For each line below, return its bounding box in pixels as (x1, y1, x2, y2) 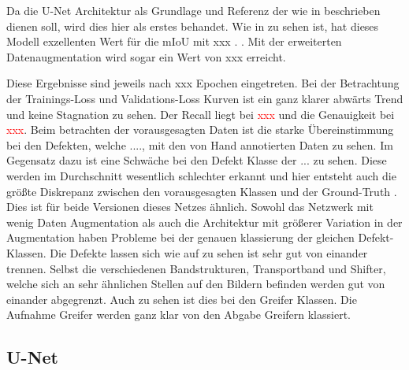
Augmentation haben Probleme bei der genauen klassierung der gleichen (6, 229, 355, 246)
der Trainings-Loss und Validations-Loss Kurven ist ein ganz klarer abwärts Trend (6, 90, 403, 106)
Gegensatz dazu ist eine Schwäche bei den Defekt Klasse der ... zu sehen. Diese (6, 152, 387, 168)
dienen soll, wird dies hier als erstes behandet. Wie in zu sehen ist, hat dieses (6, 17, 379, 34)
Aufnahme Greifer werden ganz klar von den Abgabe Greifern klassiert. (6, 306, 351, 323)
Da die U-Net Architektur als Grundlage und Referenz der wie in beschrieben (6, 2, 381, 18)
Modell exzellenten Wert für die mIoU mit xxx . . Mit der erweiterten (6, 33, 342, 50)
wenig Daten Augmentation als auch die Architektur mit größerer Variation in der (6, 213, 403, 230)
